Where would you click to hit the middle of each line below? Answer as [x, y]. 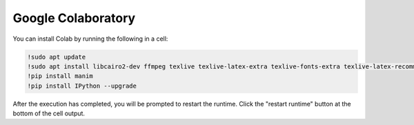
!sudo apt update [57, 57]
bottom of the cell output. [49, 113]
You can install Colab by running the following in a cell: [90, 39]
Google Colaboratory [74, 18]
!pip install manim [60, 76]
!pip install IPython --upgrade [82, 86]
